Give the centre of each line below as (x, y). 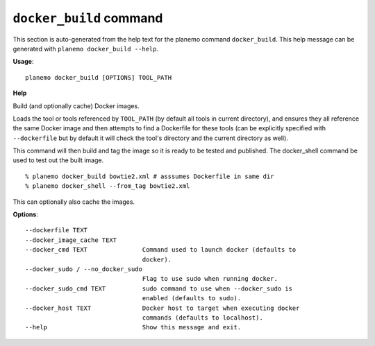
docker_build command (88, 18)
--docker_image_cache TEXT (71, 240)
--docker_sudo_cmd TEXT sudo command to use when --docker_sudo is (159, 288)
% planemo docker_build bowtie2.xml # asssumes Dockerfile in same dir (150, 176)
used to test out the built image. (58, 160)
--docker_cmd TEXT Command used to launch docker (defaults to (161, 250)
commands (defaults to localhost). (202, 318)
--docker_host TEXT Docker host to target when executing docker (162, 308)
